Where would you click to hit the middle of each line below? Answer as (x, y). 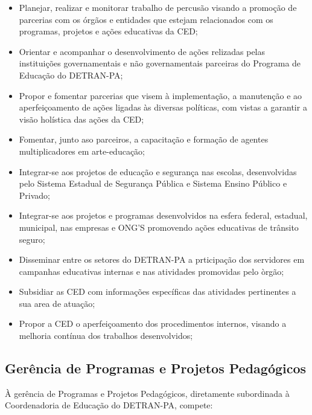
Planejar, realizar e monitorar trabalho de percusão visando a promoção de (158, 7)
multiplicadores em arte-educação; (82, 151)
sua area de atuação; (57, 303)
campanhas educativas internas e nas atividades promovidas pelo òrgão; (151, 271)
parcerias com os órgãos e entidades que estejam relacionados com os (146, 19)
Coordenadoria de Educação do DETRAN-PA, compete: (109, 405)
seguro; (32, 239)
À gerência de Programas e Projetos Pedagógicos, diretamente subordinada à (147, 393)
